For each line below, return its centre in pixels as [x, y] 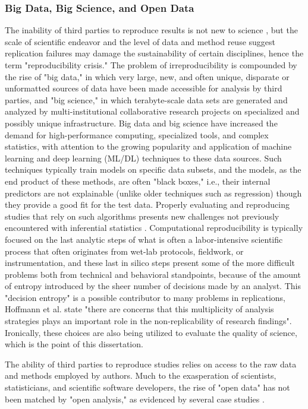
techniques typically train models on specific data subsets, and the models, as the [153, 169]
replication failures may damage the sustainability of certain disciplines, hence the [154, 53]
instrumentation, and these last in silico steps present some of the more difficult [150, 263]
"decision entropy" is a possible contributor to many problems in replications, [145, 297]
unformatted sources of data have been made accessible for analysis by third [144, 88]
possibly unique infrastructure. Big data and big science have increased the [141, 123]
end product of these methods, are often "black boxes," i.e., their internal [138, 181]
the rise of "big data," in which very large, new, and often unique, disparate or [147, 76]
